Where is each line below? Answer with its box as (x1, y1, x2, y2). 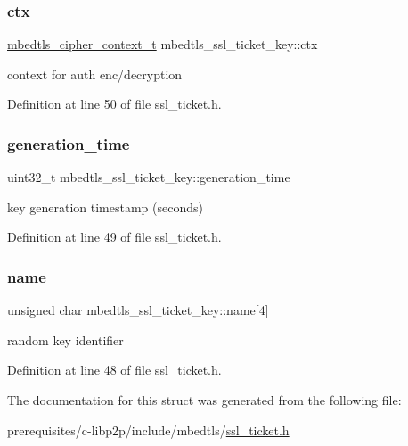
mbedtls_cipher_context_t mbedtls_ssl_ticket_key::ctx (7, 35, 318, 54)
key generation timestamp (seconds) (7, 197, 203, 216)
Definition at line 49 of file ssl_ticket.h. (7, 227, 222, 246)
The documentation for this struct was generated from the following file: (7, 391, 402, 409)
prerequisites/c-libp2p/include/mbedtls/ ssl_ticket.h (7, 420, 290, 439)
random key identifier (7, 330, 124, 349)
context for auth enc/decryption (7, 64, 183, 83)
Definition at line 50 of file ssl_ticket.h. (7, 95, 222, 113)
